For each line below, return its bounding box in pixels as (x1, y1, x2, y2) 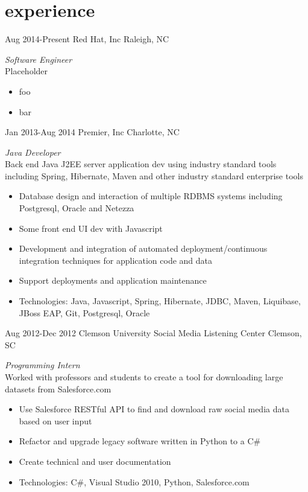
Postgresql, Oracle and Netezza (19, 202, 134, 214)
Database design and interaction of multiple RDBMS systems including (19, 190, 283, 202)
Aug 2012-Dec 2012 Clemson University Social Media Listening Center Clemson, (5, 327, 302, 339)
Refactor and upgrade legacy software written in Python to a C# (19, 435, 261, 447)
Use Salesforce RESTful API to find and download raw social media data (19, 403, 289, 415)
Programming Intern (5, 359, 80, 371)
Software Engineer (5, 53, 72, 65)
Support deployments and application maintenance (19, 274, 207, 287)
